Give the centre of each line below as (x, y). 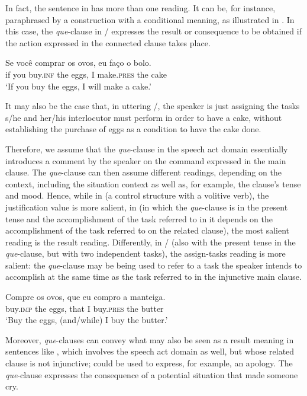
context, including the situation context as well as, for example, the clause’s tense (153, 183)
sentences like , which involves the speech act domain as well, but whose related (150, 351)
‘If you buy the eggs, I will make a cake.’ (78, 86)
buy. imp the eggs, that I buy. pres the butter (85, 308)
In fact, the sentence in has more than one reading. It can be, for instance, (140, 8)
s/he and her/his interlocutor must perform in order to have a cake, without (144, 117)
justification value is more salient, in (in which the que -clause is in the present (147, 207)
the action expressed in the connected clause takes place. (108, 42)
